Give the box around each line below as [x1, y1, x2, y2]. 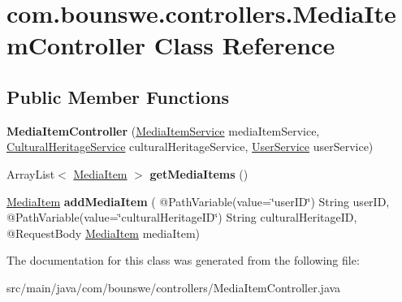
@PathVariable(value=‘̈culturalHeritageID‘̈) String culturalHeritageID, [6, 209, 357, 226]
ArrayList [6, 165, 55, 182]
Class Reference [153, 28, 335, 62]
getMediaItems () [149, 165, 249, 182]
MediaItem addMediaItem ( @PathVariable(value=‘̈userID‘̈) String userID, [6, 192, 390, 209]
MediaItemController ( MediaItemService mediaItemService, [6, 122, 320, 139]
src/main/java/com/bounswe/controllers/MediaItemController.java [6, 278, 341, 296]
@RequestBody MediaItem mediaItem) [6, 224, 201, 241]
